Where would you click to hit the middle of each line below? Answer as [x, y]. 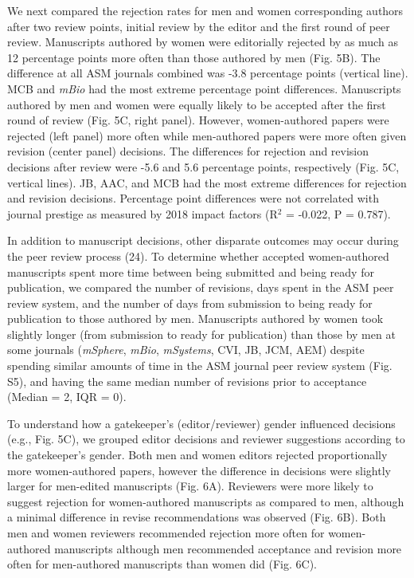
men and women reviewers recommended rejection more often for [166, 533]
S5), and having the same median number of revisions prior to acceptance [187, 381]
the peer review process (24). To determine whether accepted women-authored [198, 256]
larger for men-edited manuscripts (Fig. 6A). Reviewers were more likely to [190, 486]
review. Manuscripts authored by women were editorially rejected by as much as [203, 42]
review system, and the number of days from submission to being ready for [190, 303]
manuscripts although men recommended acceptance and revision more [228, 548]
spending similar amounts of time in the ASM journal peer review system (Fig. [200, 366]
